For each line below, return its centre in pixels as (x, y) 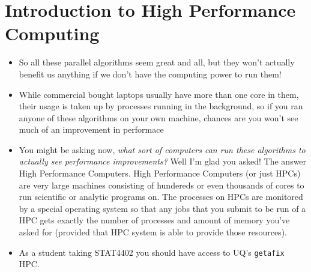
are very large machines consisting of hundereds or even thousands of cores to (162, 185)
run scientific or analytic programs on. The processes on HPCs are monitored (161, 197)
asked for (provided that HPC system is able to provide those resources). (153, 232)
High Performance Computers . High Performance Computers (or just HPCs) (160, 173)
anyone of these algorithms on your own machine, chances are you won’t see (159, 117)
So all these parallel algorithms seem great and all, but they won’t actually (157, 62)
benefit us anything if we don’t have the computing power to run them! (150, 74)
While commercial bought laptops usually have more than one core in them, (159, 94)
